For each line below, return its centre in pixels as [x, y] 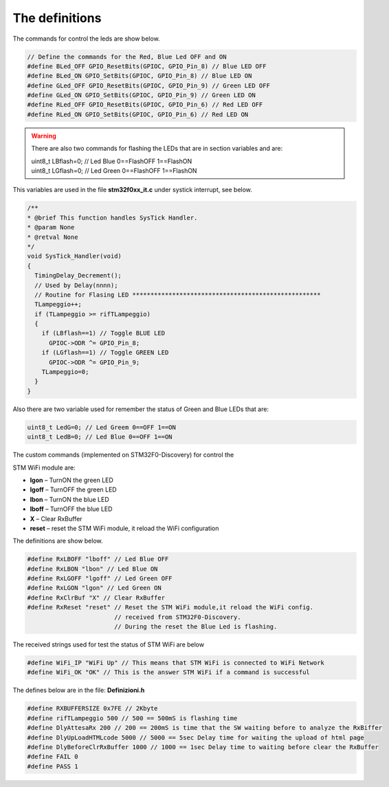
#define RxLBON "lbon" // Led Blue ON [92, 569]
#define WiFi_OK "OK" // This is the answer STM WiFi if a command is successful [169, 672]
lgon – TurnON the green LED [71, 480]
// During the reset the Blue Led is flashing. [196, 627]
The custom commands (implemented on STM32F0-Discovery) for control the [123, 455]
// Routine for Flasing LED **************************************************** [178, 295]
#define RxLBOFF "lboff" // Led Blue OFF [98, 559]
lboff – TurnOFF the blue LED [71, 509]
